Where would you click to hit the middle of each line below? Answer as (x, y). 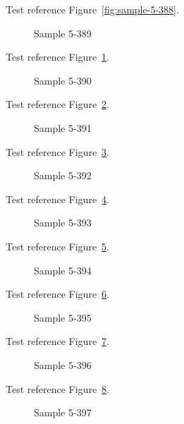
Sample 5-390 (63, 80)
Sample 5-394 (63, 270)
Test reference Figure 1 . (57, 57)
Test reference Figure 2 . (57, 104)
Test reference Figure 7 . (57, 341)
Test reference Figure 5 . (57, 246)
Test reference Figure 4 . (57, 199)
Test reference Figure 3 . (57, 151)
